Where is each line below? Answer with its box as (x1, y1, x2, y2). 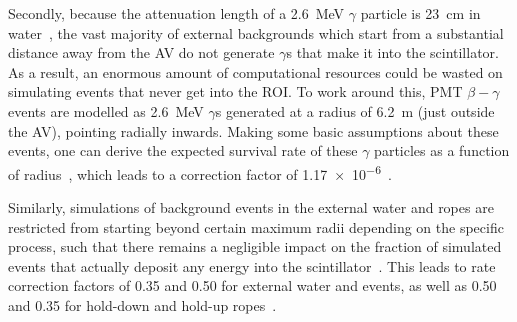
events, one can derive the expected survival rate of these (8, 140, 358, 161)
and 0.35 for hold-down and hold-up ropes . (8, 294, 277, 315)
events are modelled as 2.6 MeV (8, 100, 204, 121)
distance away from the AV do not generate (8, 42, 275, 63)
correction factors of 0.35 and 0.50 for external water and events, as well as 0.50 (8, 275, 497, 296)
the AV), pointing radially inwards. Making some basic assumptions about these (8, 120, 499, 141)
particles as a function (374, 140, 510, 161)
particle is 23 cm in (360, 3, 481, 23)
